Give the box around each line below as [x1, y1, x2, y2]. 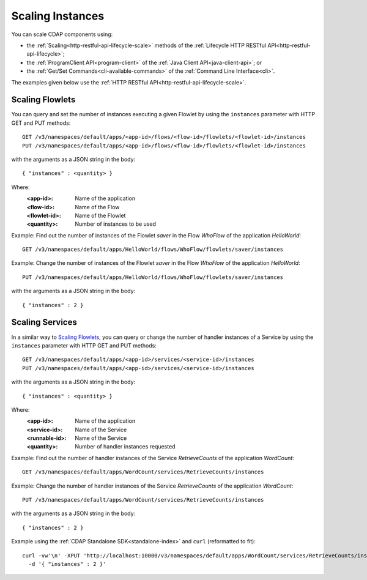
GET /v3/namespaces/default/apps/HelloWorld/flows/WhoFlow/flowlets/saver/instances [22, 246, 284, 253]
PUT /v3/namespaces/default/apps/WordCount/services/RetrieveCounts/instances [22, 496, 264, 504]
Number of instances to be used [75, 220, 156, 228]
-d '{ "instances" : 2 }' [28, 560, 106, 567]
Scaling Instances [11, 9, 105, 23]
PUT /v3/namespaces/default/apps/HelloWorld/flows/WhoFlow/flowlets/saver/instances [22, 273, 284, 281]
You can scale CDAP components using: [11, 31, 113, 38]
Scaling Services [11, 317, 78, 327]
